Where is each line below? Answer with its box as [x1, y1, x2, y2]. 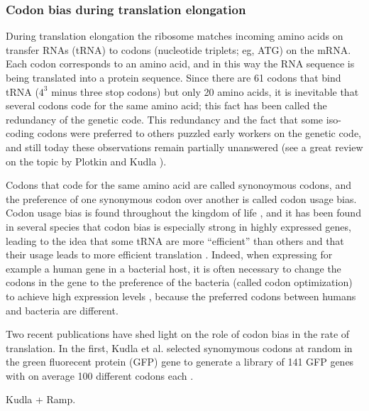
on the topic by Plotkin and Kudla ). [6, 153, 167, 168]
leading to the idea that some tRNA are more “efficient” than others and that [6, 233, 344, 248]
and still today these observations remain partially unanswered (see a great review [6, 139, 363, 154]
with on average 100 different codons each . [6, 368, 194, 383]
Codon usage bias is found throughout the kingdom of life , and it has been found [6, 205, 361, 220]
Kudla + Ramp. [6, 392, 76, 407]
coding [6, 126, 35, 141]
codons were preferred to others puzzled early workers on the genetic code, [37, 126, 362, 141]
